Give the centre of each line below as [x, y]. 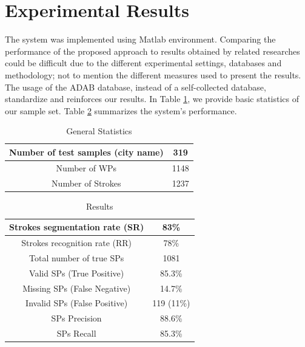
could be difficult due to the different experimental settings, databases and [143, 63]
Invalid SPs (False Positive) [77, 303]
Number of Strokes [86, 183]
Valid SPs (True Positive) [77, 273]
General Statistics [99, 131]
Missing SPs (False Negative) [77, 288]
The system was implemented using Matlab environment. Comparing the [140, 39]
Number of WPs [86, 167]
